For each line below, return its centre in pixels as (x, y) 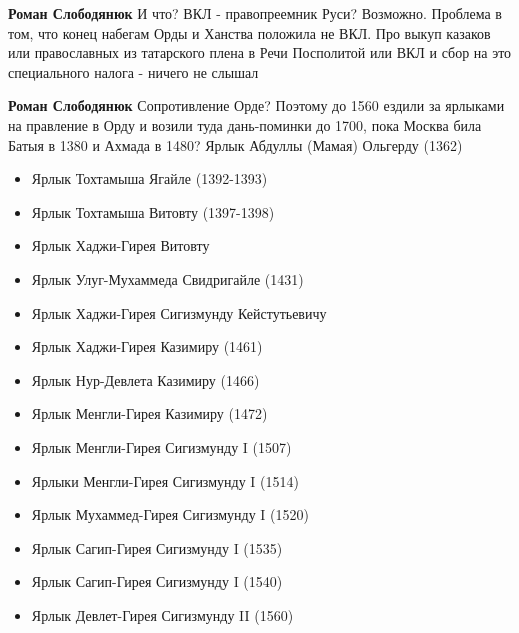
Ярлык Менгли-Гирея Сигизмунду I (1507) (161, 446)
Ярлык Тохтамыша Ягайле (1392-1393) (149, 178)
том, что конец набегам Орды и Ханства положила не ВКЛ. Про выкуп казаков (249, 32)
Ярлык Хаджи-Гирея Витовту (120, 245)
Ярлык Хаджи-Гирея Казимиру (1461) (147, 346)
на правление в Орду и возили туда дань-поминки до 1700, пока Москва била (245, 124)
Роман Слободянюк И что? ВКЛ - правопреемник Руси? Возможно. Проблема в (255, 13)
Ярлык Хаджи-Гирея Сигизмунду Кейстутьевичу (179, 312)
